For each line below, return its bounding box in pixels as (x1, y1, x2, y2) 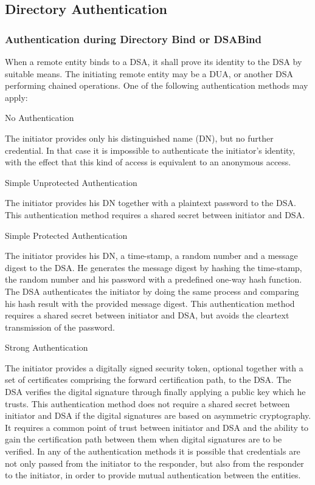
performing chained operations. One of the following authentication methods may (5, 79, 308, 92)
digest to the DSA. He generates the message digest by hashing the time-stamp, (5, 261, 302, 273)
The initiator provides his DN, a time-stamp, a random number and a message (5, 249, 298, 262)
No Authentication (5, 111, 74, 124)
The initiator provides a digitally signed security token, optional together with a (5, 361, 303, 374)
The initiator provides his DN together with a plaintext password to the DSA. (5, 196, 296, 209)
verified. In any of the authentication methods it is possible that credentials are (5, 445, 300, 458)
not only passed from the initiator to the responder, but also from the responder (5, 456, 304, 469)
